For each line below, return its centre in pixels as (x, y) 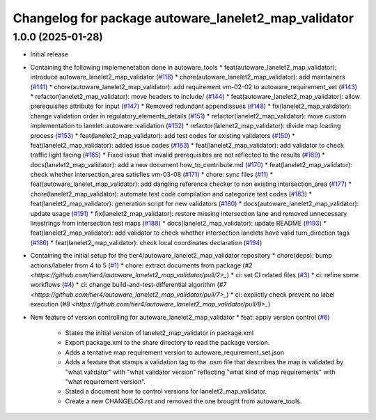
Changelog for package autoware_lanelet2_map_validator (183, 18)
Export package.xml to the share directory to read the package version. (167, 343)
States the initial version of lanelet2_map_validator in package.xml (159, 333)
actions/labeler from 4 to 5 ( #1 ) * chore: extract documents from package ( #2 (141, 265)
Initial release (49, 54)
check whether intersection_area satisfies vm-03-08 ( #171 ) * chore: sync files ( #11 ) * (152, 175)
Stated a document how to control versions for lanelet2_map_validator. (166, 391)
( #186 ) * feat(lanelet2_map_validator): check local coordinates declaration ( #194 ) (146, 242)
